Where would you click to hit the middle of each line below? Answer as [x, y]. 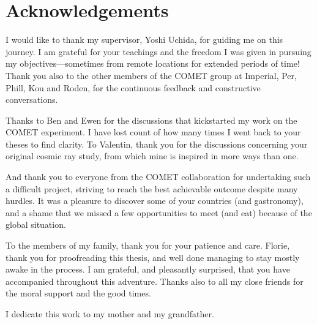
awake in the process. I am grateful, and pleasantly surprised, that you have [148, 269]
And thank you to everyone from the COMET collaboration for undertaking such [158, 177]
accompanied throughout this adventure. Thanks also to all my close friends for [155, 281]
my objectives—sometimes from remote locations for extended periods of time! [153, 63]
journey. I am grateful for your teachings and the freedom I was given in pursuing [158, 51]
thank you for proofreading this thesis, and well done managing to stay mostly [153, 257]
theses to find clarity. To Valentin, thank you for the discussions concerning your [157, 144]
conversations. [32, 100]
